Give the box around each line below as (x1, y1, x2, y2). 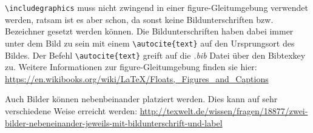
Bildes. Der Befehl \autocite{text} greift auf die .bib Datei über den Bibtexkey (5, 48, 306, 61)
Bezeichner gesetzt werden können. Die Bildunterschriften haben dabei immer (5, 25, 294, 37)
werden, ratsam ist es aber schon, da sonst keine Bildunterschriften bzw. (5, 13, 274, 25)
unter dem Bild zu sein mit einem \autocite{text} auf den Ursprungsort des (5, 36, 295, 49)
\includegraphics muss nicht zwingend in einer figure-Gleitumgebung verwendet (5, 1, 308, 13)
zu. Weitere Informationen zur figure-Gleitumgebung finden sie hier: (5, 60, 257, 73)
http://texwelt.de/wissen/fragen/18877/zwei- (140, 104, 308, 117)
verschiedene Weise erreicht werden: (5, 104, 138, 117)
